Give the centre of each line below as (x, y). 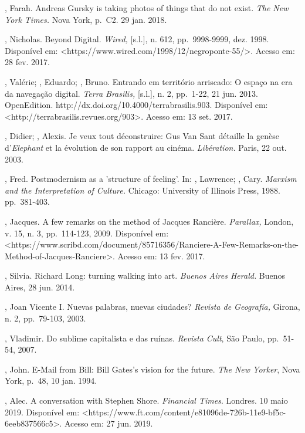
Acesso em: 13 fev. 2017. (161, 256)
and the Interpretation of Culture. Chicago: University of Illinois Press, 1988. (143, 190)
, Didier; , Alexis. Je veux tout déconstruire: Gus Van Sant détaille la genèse (142, 136)
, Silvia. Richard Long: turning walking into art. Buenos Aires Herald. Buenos (145, 275)
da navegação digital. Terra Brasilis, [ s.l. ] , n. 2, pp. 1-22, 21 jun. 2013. (131, 93)
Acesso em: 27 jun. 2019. (109, 423)
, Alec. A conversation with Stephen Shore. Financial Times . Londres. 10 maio (146, 400)
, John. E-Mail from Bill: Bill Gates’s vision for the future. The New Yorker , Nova (152, 369)
